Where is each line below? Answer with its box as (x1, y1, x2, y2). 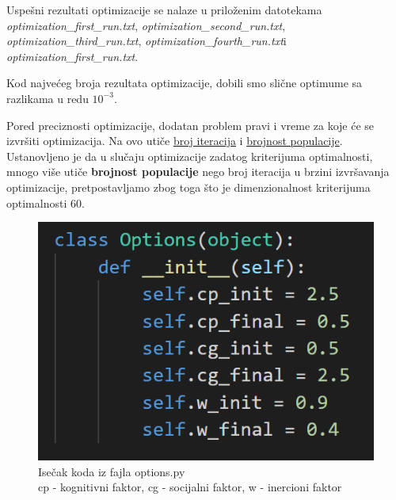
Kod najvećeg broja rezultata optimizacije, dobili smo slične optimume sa (6, 74, 363, 91)
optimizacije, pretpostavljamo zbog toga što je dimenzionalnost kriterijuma (6, 178, 371, 195)
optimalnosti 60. (6, 194, 85, 211)
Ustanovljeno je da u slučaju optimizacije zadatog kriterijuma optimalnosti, (6, 147, 373, 164)
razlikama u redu (6, 90, 89, 106)
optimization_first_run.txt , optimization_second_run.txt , (6, 17, 286, 33)
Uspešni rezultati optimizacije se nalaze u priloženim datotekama (6, 2, 322, 17)
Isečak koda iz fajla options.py (38, 463, 185, 479)
